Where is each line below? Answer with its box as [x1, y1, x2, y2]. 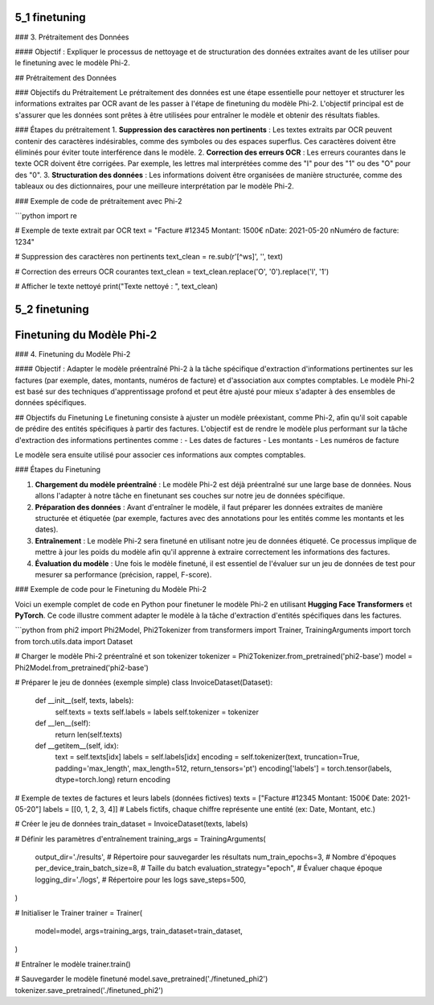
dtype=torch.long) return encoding [55, 775, 170, 784]
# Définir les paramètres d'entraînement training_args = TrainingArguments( [14, 833, 266, 843]
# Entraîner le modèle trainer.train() [14, 959, 132, 969]
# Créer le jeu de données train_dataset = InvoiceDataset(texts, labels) [14, 819, 248, 829]
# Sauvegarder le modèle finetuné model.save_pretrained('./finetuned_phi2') [14, 974, 268, 984]
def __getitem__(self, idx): [35, 741, 120, 751]
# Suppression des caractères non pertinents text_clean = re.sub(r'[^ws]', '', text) [14, 252, 284, 262]
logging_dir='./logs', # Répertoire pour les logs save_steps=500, [35, 875, 247, 884]
